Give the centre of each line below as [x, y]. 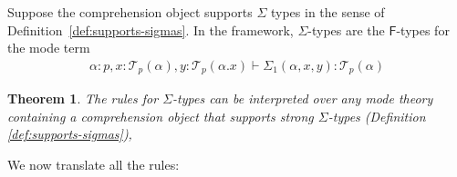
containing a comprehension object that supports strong [161, 116]
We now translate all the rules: [93, 165]
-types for [423, 29]
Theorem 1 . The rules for [83, 98]
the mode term [49, 48]
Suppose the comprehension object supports [130, 12]
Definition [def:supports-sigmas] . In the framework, [151, 29]
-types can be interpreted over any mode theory [303, 98]
